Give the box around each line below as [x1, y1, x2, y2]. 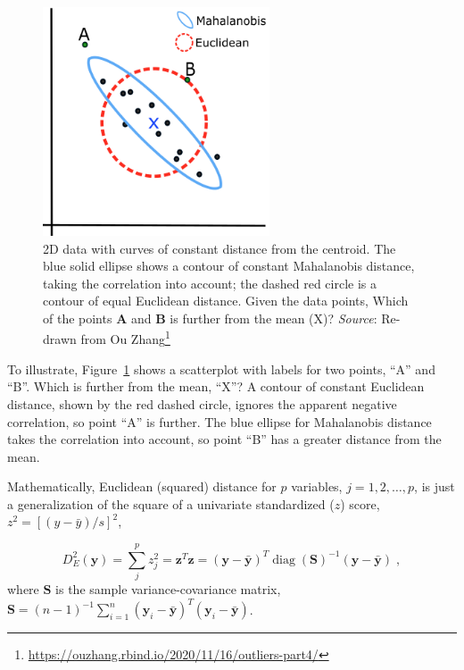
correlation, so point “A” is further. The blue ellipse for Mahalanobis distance [7, 412, 432, 431]
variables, [291, 477, 343, 496]
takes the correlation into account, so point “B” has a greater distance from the [7, 430, 442, 448]
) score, [340, 494, 380, 513]
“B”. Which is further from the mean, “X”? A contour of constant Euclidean [7, 377, 425, 396]
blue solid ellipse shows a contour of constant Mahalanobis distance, [43, 256, 415, 275]
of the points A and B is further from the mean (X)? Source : [43, 308, 377, 327]
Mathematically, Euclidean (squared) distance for [7, 477, 277, 496]
